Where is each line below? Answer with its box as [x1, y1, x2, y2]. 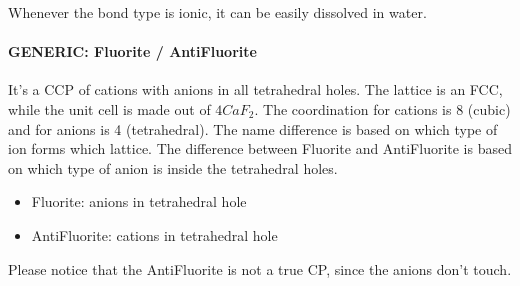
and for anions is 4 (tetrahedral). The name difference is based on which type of [8, 118, 498, 139]
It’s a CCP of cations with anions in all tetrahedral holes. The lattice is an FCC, [8, 79, 503, 100]
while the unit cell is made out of [8, 98, 211, 119]
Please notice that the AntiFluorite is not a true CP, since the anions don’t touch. [8, 258, 512, 279]
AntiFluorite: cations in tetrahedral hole [31, 224, 278, 245]
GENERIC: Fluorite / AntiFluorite [8, 41, 257, 62]
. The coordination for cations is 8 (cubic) [254, 98, 511, 119]
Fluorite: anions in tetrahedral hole [31, 191, 247, 212]
